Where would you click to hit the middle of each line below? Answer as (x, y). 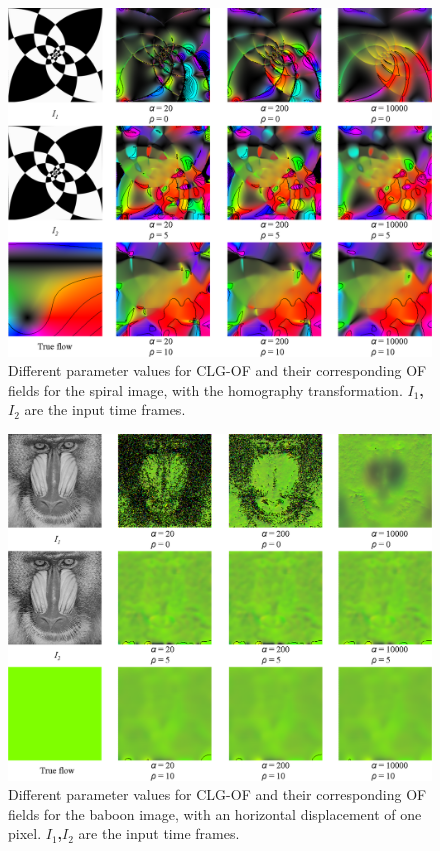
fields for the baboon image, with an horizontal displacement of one (215, 813)
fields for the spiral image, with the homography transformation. (205, 389)
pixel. (25, 833)
